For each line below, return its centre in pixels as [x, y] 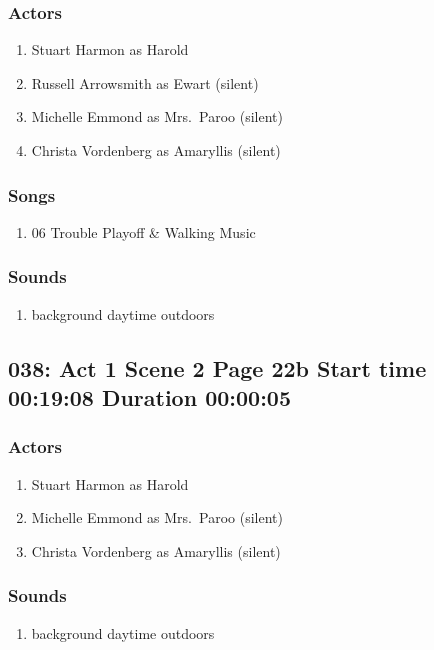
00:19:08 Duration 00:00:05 [149, 397]
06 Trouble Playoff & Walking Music [143, 231]
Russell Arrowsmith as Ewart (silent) [145, 82]
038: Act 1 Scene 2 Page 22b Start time [217, 367]
